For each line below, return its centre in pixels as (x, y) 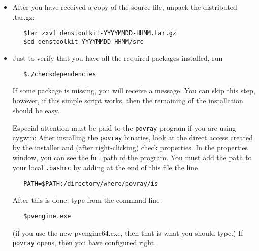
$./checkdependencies (60, 74)
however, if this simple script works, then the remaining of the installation (128, 100)
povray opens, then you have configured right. (84, 243)
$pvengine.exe (47, 216)
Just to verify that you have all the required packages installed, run (118, 58)
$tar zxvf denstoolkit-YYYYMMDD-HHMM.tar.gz (100, 33)
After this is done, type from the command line (86, 200)
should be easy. (36, 110)
